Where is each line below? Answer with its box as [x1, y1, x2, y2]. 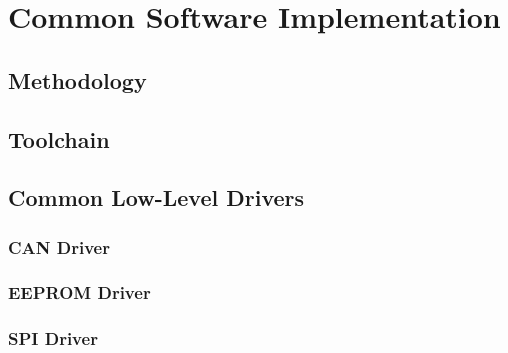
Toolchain [8, 123, 110, 154]
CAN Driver [8, 234, 110, 259]
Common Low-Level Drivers [8, 182, 305, 213]
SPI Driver [8, 326, 98, 351]
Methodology [8, 64, 147, 95]
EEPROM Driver [8, 280, 151, 305]
